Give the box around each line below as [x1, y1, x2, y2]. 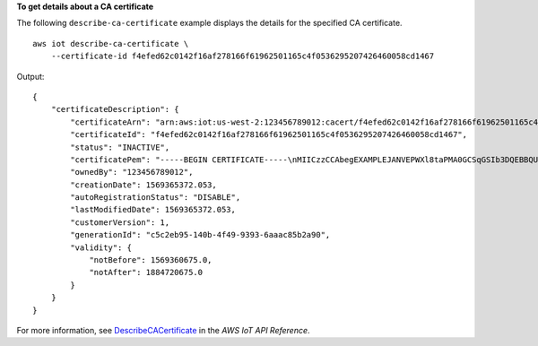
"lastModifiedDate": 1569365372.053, [70, 204, 237, 215]
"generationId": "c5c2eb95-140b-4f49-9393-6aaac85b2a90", [70, 229, 331, 240]
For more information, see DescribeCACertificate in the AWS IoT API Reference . [16, 324, 310, 335]
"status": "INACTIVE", [70, 142, 170, 152]
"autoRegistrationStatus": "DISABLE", [70, 193, 241, 203]
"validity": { [70, 242, 133, 253]
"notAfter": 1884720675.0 [89, 267, 204, 278]
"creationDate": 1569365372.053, [70, 179, 217, 190]
